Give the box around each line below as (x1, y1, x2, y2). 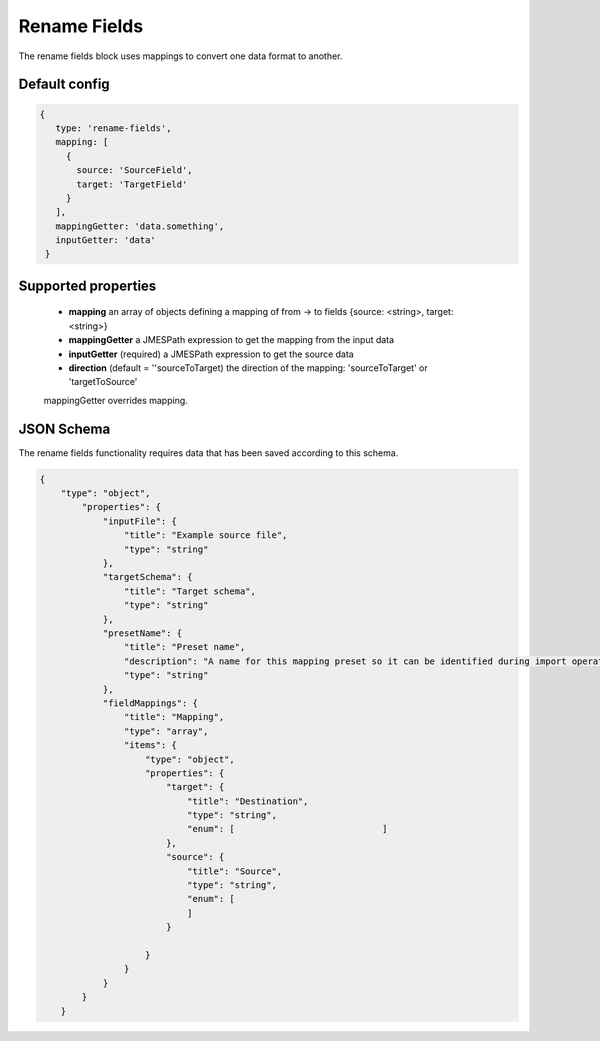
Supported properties (18, 277, 157, 294)
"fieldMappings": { (102, 697, 199, 709)
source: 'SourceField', (76, 165, 194, 176)
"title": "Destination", (186, 795, 309, 807)
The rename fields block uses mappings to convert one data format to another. (18, 50, 343, 62)
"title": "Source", (186, 865, 283, 877)
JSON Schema (18, 420, 111, 437)
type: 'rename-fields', (55, 122, 172, 134)
